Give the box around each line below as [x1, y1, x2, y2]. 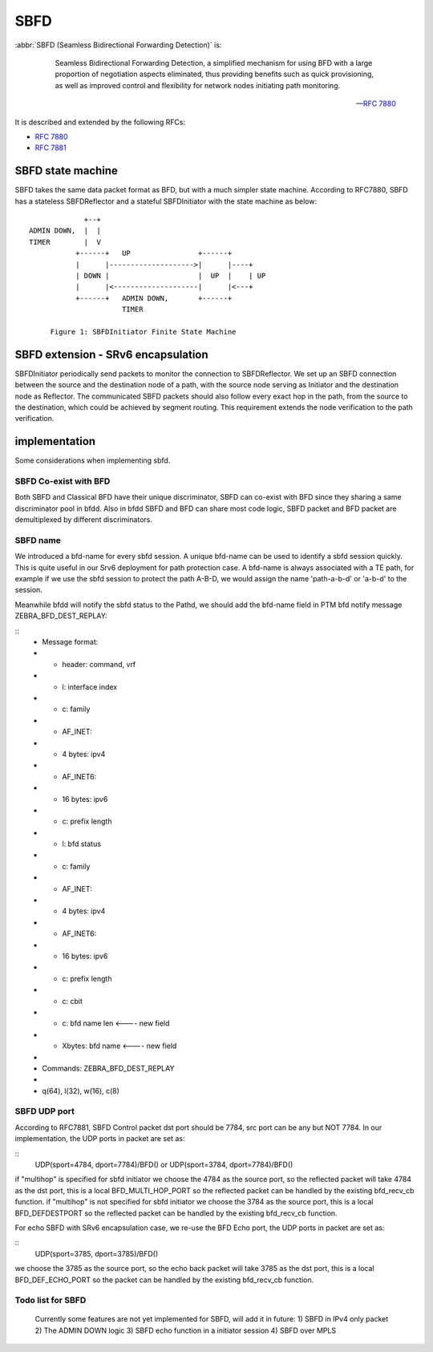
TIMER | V [29, 237, 102, 246]
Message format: [42, 638, 99, 647]
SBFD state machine [14, 164, 118, 178]
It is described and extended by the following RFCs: [14, 117, 186, 127]
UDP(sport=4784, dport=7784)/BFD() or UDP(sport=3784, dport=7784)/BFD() [34, 1160, 293, 1169]
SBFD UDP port [14, 1106, 75, 1117]
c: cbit [62, 996, 83, 1006]
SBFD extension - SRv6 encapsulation [14, 347, 208, 361]
